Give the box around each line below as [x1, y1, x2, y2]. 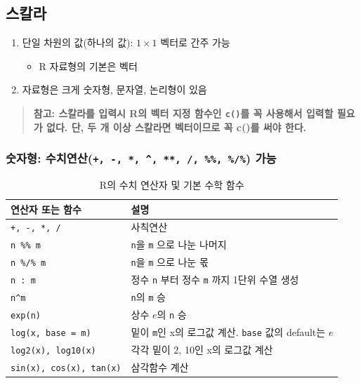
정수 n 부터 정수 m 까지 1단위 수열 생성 [131, 272, 299, 287]
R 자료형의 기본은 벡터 [39, 58, 138, 73]
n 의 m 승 [131, 290, 166, 304]
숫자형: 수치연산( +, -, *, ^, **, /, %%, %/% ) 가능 [6, 149, 277, 167]
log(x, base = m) [11, 328, 91, 338]
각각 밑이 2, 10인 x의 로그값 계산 [131, 342, 273, 356]
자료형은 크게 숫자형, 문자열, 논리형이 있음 [22, 82, 207, 97]
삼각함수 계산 [131, 359, 189, 374]
